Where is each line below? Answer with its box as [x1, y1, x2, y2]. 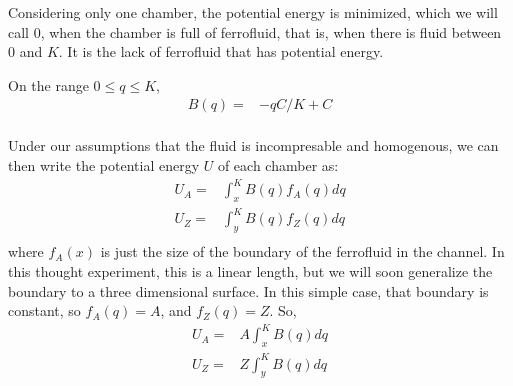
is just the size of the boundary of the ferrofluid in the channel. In [100, 241, 505, 262]
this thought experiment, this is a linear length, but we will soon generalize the [8, 260, 493, 281]
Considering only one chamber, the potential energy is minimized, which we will [8, 2, 498, 22]
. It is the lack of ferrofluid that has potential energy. [58, 41, 384, 62]
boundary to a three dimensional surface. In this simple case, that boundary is [8, 280, 489, 301]
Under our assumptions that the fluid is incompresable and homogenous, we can [8, 135, 499, 156]
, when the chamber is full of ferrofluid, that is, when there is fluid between [40, 21, 502, 42]
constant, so [8, 300, 81, 321]
